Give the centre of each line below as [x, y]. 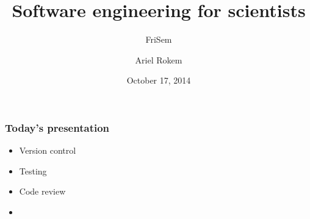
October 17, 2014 [159, 80]
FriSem [159, 39]
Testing [33, 171]
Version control [48, 150]
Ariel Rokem [159, 59]
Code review [42, 191]
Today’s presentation [57, 127]
